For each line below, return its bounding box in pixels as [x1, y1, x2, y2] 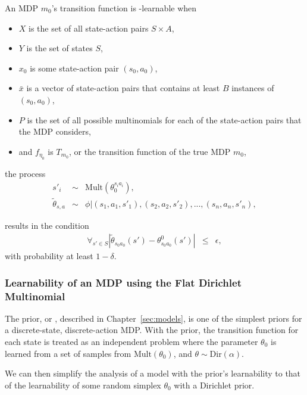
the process [5, 167, 46, 180]
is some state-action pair [30, 61, 119, 74]
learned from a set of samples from [5, 347, 131, 359]
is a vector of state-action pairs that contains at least [26, 82, 220, 94]
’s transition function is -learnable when [51, 2, 197, 14]
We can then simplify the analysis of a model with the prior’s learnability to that [5, 367, 301, 380]
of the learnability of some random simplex [5, 378, 161, 391]
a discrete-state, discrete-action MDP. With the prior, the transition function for [5, 324, 299, 336]
